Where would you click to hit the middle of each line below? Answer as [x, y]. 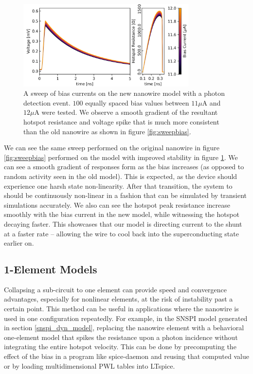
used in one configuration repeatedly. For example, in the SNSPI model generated [126, 318]
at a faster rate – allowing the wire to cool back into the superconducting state [121, 233]
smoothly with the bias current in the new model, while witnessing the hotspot [122, 214]
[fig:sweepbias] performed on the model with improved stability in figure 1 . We [121, 157]
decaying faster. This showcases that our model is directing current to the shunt [123, 223]
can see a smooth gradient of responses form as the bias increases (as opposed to [124, 167]
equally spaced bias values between [137, 102]
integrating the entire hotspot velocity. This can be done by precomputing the [120, 347]
